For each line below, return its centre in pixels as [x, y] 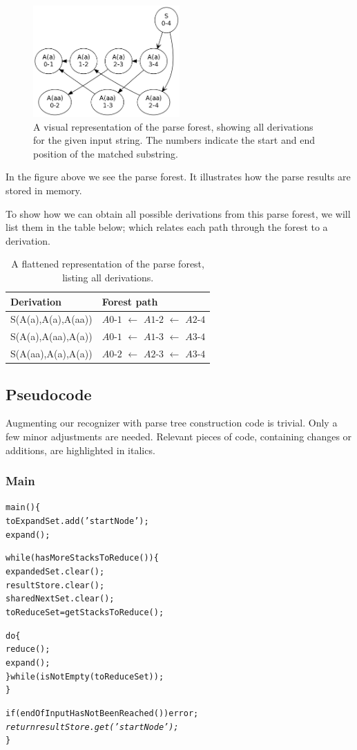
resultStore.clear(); [55, 585]
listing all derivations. [108, 277]
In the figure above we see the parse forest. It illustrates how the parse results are [178, 177]
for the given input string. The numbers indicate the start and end [174, 140]
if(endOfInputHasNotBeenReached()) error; [102, 713]
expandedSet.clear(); [55, 571]
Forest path [130, 301]
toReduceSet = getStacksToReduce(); [85, 612]
